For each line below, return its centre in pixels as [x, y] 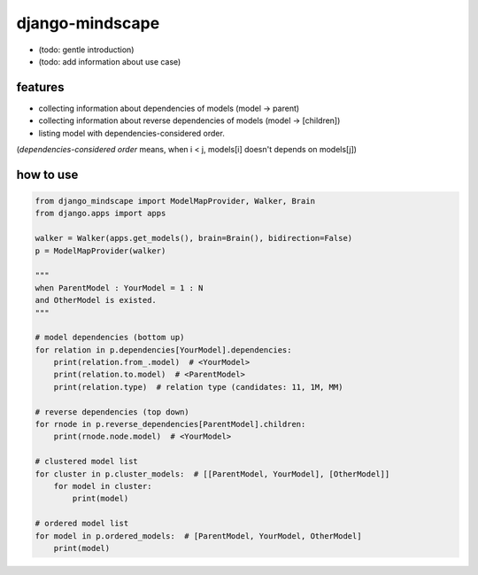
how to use [47, 174]
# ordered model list [82, 524]
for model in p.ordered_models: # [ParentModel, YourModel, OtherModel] [198, 536]
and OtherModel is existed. [96, 300]
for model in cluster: [103, 486]
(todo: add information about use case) [110, 61]
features [40, 87]
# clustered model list [87, 462]
